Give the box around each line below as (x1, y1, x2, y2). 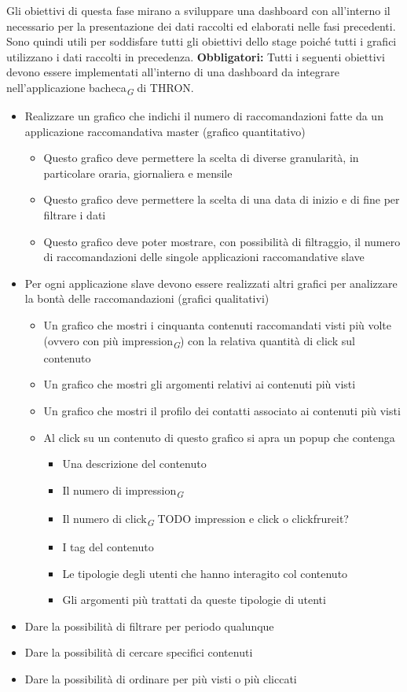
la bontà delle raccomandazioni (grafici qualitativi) (24, 290, 269, 307)
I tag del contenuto (62, 538, 154, 554)
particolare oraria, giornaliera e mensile (43, 164, 233, 181)
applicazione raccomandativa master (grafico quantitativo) (24, 123, 306, 139)
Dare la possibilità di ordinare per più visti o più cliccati (24, 670, 297, 686)
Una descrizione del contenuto (62, 455, 207, 472)
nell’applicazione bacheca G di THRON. (6, 79, 194, 98)
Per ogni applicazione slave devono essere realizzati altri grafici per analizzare (24, 274, 398, 291)
